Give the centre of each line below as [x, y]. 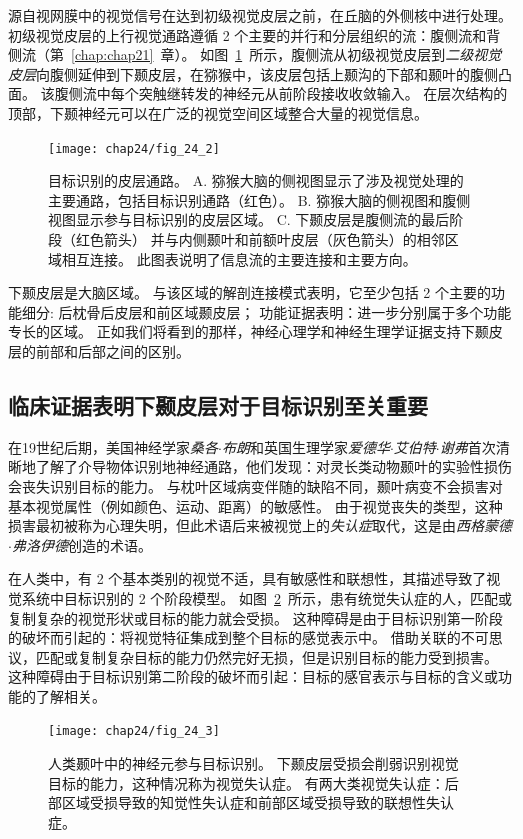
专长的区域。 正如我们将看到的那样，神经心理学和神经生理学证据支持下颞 [248, 331]
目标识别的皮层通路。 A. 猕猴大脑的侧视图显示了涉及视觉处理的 [256, 180]
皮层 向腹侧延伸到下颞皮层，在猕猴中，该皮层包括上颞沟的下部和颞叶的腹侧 [253, 73]
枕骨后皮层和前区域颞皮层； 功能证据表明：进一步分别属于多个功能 [292, 311]
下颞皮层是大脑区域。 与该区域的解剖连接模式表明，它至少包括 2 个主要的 [249, 292]
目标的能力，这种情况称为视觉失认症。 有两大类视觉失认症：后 [253, 782]
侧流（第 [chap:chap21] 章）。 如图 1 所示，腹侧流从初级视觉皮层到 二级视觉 [255, 54]
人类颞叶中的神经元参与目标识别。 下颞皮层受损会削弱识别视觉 [253, 763]
